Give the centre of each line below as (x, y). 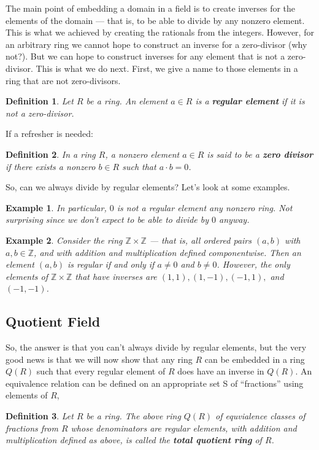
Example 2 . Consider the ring (64, 240)
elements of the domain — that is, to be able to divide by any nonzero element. (155, 20)
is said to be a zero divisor (260, 154)
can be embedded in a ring (255, 359)
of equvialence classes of (260, 416)
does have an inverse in (221, 371)
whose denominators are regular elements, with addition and (184, 428)
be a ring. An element (127, 101)
